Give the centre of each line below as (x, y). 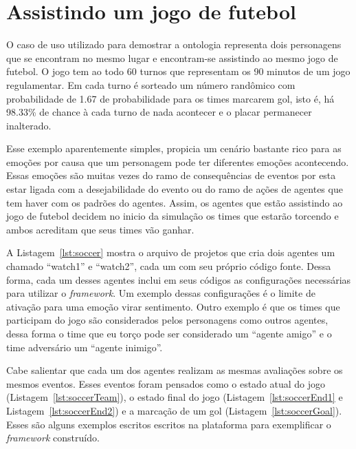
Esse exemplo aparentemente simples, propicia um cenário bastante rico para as (174, 148)
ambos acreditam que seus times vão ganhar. (100, 229)
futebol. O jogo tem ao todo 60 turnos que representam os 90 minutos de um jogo (178, 71)
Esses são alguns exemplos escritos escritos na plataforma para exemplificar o (169, 424)
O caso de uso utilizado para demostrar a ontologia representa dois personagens (174, 44)
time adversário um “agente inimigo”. (85, 347)
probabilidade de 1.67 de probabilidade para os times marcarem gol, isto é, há (170, 98)
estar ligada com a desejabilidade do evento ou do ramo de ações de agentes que (175, 189)
